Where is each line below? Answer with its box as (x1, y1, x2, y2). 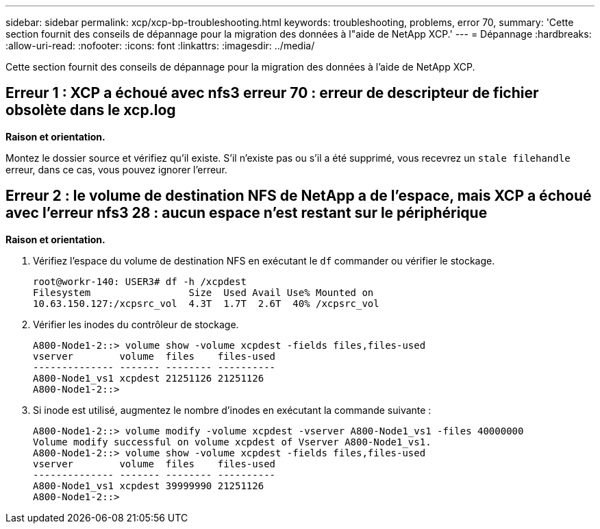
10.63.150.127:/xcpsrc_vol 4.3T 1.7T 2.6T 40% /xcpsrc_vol (33, 297, 379, 309)
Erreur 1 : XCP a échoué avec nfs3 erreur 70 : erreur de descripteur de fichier (5, 84, 539, 102)
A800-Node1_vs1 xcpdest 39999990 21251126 (33, 480, 264, 491)
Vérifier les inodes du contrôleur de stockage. (33, 318, 239, 330)
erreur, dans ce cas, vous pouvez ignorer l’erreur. (5, 163, 227, 175)
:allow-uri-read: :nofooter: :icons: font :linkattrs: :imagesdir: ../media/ (5, 40, 315, 51)
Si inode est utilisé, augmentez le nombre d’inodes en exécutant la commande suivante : (33, 404, 432, 416)
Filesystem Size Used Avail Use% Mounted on (33, 286, 374, 298)
